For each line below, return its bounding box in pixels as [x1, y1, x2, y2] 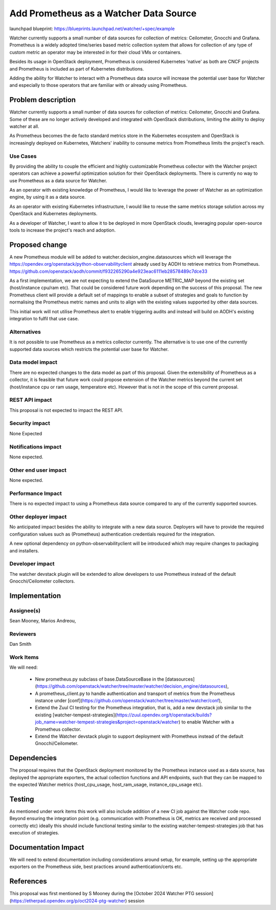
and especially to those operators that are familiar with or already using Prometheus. [9, 82, 188, 88]
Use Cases [9, 152, 37, 159]
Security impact [9, 419, 51, 427]
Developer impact [9, 560, 55, 567]
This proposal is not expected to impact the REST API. [9, 407, 124, 413]
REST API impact [9, 396, 52, 404]
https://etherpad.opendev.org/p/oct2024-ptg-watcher [11, 897, 125, 904]
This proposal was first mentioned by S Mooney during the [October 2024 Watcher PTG [9, 891, 195, 897]
